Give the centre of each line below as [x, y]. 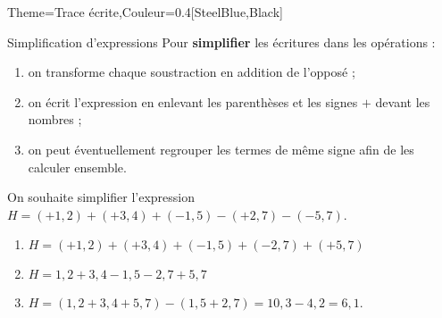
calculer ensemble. [77, 167]
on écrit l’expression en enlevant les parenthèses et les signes [193, 101]
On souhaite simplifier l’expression [101, 197]
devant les [403, 101]
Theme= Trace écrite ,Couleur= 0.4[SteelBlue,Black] [145, 12]
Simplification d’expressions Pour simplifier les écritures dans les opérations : [221, 42]
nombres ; [55, 119]
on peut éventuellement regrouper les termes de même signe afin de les [221, 149]
